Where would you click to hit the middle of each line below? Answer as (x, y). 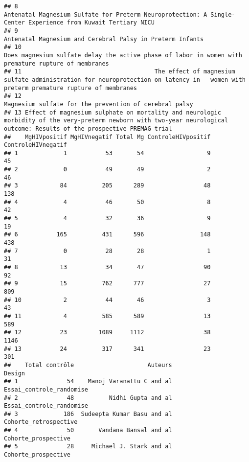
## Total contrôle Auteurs (88, 365)
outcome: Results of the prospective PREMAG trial (88, 128)
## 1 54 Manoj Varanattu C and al (88, 381)
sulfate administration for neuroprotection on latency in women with (125, 80)
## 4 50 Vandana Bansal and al (88, 430)
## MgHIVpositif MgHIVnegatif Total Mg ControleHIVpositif (107, 137)
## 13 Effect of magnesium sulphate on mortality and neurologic (113, 112)
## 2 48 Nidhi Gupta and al (88, 398)
